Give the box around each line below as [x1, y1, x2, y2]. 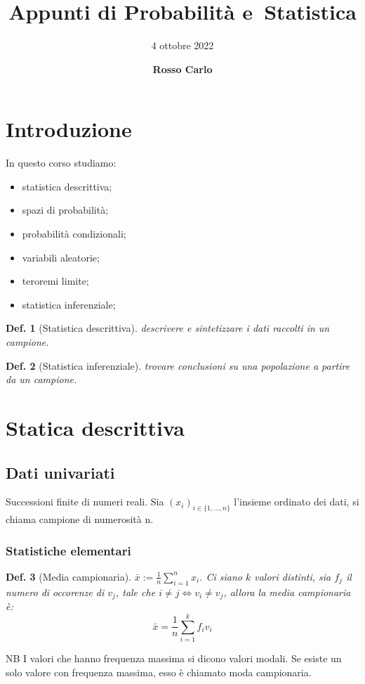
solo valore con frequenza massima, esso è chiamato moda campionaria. [6, 664, 312, 679]
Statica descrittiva [6, 413, 185, 441]
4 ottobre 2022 [151, 38, 214, 53]
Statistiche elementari [6, 541, 131, 559]
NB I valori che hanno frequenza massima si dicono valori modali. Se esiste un [6, 650, 342, 665]
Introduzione [6, 115, 132, 143]
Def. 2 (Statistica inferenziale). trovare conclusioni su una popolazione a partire [6, 358, 350, 373]
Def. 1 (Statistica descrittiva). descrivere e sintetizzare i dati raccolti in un [6, 321, 330, 335]
